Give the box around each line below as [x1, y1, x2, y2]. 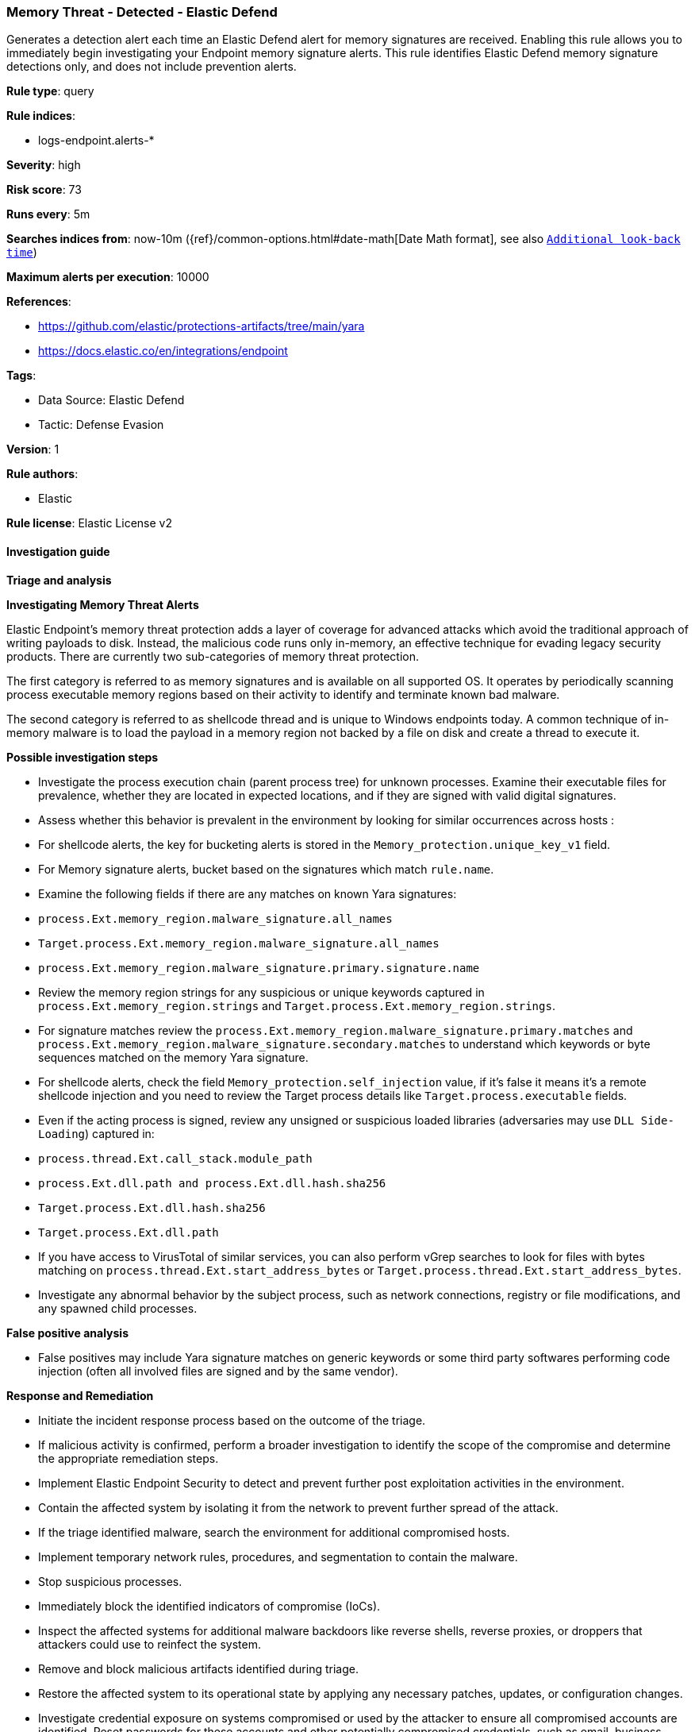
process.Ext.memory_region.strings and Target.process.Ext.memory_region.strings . [38, 998, 555, 1013]
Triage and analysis [6, 573, 112, 587]
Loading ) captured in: [38, 1126, 155, 1140]
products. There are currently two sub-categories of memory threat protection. [6, 649, 419, 663]
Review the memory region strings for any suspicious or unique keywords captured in [38, 985, 485, 999]
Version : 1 [6, 442, 60, 457]
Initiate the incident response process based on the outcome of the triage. [38, 1413, 426, 1427]
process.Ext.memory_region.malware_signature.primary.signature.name [38, 961, 480, 974]
